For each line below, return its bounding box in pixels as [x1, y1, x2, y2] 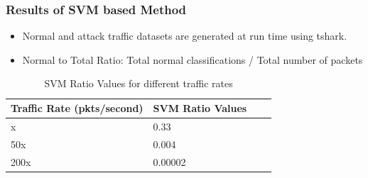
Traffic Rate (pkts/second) [11, 101, 144, 115]
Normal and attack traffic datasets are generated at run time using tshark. [22, 28, 347, 43]
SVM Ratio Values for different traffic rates [44, 76, 233, 91]
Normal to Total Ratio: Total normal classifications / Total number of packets [22, 52, 363, 67]
